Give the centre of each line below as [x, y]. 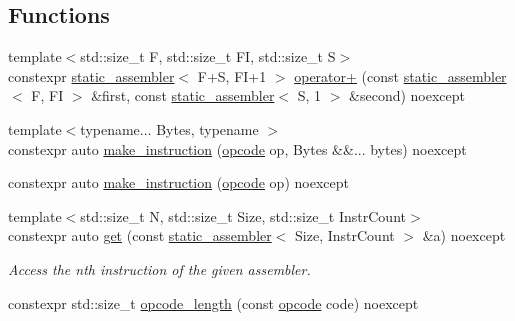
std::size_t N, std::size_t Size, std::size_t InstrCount [243, 215]
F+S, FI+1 [232, 75]
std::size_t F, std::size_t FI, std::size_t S [208, 56]
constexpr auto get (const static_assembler [140, 235]
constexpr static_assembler [91, 75]
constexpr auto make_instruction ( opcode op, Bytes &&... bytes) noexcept [237, 148]
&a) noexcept [464, 235]
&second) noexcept [407, 95]
